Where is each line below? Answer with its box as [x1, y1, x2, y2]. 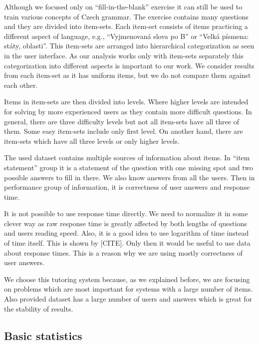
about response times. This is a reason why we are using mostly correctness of [4, 247, 243, 258]
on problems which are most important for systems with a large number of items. [4, 284, 253, 294]
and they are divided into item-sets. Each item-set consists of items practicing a [4, 21, 248, 31]
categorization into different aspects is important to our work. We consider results [4, 60, 255, 70]
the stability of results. [4, 303, 73, 314]
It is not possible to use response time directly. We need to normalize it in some [4, 208, 248, 219]
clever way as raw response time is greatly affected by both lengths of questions [4, 218, 247, 228]
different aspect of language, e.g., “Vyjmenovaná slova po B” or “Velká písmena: [4, 30, 249, 41]
